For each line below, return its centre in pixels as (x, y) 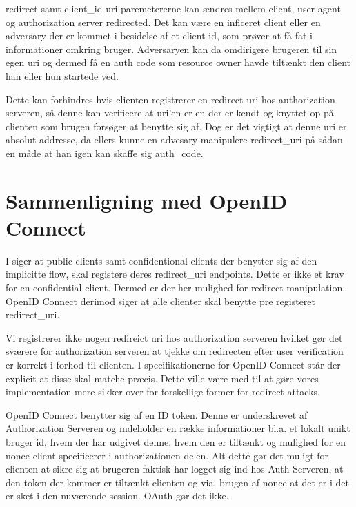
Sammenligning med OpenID (147, 200)
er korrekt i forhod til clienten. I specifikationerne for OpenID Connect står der (173, 364)
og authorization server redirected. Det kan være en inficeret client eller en (163, 22)
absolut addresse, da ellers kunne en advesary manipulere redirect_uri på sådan (174, 139)
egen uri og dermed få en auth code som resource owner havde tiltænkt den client (178, 62)
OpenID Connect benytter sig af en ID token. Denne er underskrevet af (157, 414)
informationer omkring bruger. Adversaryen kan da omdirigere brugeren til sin (171, 49)
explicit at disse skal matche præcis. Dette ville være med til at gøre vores (162, 378)
